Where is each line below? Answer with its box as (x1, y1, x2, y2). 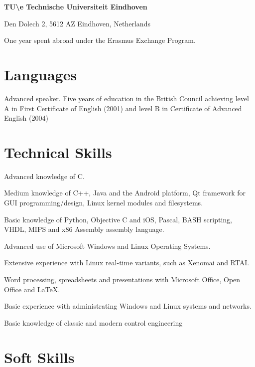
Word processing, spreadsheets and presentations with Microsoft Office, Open (4, 274, 241, 284)
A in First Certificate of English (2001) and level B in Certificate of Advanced (4, 103, 242, 113)
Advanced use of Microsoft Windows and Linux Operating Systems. (4, 240, 211, 251)
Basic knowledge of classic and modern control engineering (4, 317, 183, 328)
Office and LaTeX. (4, 284, 60, 294)
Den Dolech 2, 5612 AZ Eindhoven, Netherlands (4, 18, 150, 28)
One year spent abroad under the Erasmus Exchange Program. (4, 35, 196, 45)
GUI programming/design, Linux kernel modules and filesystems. (4, 197, 203, 207)
